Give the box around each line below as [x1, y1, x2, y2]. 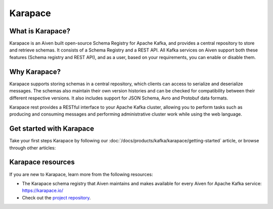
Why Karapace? [9, 67, 61, 76]
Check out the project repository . [22, 194, 91, 200]
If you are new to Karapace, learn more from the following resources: [9, 171, 153, 177]
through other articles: [9, 144, 56, 151]
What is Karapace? [9, 27, 71, 35]
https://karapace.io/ [22, 187, 63, 194]
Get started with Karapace [9, 124, 95, 133]
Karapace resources [9, 158, 75, 167]
